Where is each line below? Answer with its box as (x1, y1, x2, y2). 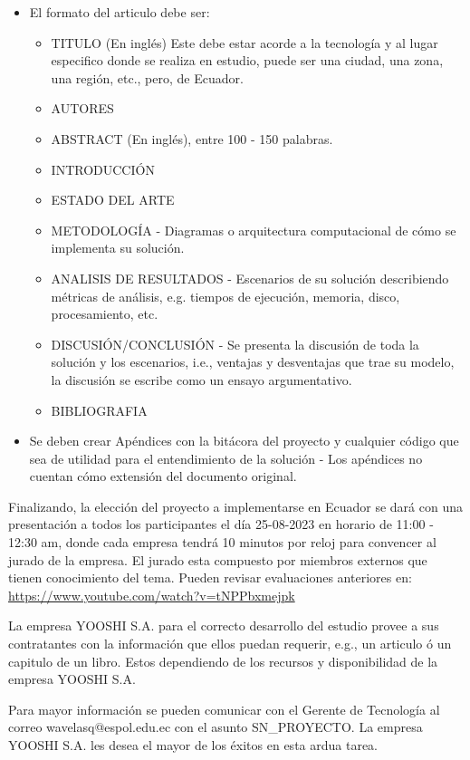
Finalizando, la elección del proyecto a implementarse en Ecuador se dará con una (8, 496, 463, 515)
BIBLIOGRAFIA (51, 400, 148, 419)
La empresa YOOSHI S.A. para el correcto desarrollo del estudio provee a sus (8, 616, 439, 635)
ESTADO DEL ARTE (51, 190, 175, 209)
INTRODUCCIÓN (51, 159, 155, 178)
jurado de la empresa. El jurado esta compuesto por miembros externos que (8, 550, 427, 569)
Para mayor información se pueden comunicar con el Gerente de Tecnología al (8, 699, 440, 718)
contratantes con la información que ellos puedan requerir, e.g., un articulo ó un (8, 634, 452, 653)
